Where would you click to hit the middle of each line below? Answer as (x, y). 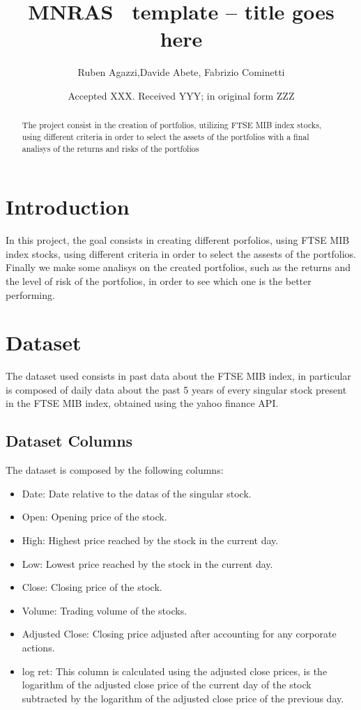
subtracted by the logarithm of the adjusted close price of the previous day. (183, 698)
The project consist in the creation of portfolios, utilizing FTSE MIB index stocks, (172, 125)
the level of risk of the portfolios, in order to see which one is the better (159, 280)
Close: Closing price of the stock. (92, 587)
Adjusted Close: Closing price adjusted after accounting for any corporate (179, 634)
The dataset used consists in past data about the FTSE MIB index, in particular (178, 376)
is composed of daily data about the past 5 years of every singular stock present (176, 389)
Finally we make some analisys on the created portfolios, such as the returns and (178, 267)
